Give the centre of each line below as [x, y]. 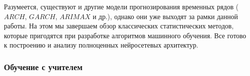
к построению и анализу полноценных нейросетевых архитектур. [101, 45]
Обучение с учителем [43, 66]
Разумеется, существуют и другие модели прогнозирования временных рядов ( [121, 6]
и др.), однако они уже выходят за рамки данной [165, 16]
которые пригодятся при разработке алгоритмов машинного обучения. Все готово [125, 35]
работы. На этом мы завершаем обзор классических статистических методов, [119, 26]
